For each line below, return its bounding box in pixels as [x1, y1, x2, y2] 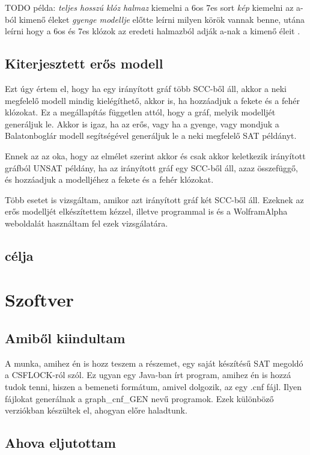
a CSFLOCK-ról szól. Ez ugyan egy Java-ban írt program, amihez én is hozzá [5, 368, 291, 381]
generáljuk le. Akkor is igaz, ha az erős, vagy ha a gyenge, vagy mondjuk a [5, 117, 279, 130]
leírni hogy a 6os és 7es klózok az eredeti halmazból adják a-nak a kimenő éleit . [5, 25, 300, 37]
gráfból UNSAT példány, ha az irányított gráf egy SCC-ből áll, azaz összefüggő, [5, 161, 298, 174]
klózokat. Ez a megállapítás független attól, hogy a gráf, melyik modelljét [5, 106, 276, 118]
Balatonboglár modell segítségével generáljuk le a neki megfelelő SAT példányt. [5, 129, 297, 142]
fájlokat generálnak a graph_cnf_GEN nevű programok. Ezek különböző [5, 392, 274, 405]
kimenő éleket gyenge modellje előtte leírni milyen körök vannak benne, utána [19, 13, 305, 25]
